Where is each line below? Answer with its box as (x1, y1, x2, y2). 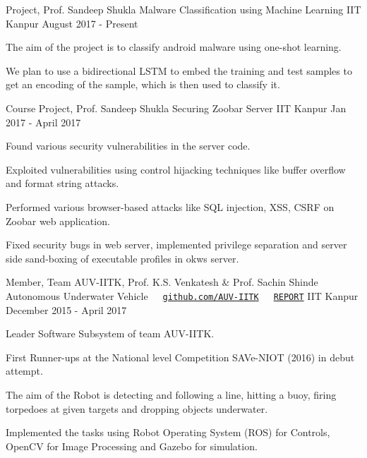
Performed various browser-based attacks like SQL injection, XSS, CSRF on (6, 199, 335, 214)
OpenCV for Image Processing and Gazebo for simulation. (6, 438, 258, 453)
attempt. (6, 363, 43, 378)
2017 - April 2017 (6, 114, 81, 129)
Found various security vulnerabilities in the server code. (6, 138, 251, 153)
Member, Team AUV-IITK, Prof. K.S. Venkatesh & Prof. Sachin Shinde (6, 275, 318, 289)
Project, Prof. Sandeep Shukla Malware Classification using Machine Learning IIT (6, 2, 361, 16)
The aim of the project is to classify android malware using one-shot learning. (6, 40, 342, 54)
